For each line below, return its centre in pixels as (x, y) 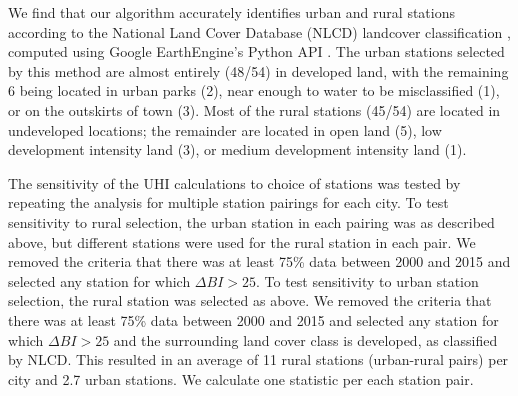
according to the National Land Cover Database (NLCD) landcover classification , (259, 31)
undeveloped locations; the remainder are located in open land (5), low (225, 129)
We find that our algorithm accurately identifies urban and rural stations (231, 12)
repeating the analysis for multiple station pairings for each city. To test (228, 202)
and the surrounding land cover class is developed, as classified (305, 339)
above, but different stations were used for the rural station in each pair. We (242, 241)
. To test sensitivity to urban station (367, 280)
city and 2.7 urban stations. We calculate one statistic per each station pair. (241, 378)
